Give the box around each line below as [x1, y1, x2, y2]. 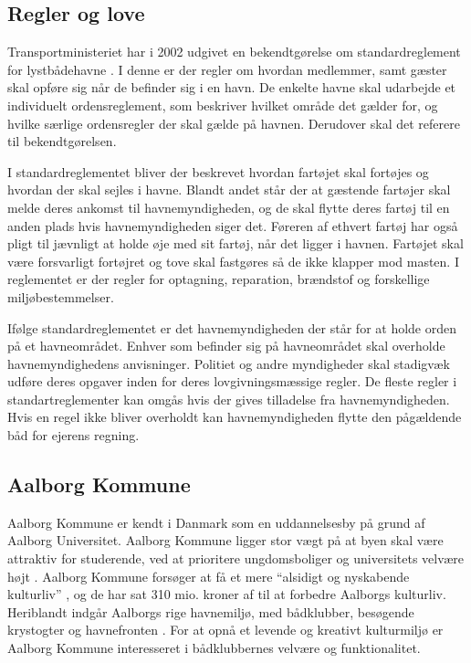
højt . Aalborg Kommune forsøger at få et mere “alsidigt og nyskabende [7, 566, 410, 585]
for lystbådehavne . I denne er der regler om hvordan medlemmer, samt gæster [7, 59, 447, 79]
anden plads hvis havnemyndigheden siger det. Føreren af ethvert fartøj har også [7, 216, 458, 235]
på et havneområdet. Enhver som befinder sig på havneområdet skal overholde [7, 336, 445, 355]
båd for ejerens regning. [7, 426, 140, 445]
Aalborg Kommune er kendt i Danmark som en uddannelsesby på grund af [7, 512, 425, 531]
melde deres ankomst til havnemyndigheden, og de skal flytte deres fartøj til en [7, 197, 450, 216]
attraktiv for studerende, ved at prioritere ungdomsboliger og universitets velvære [7, 549, 465, 568]
